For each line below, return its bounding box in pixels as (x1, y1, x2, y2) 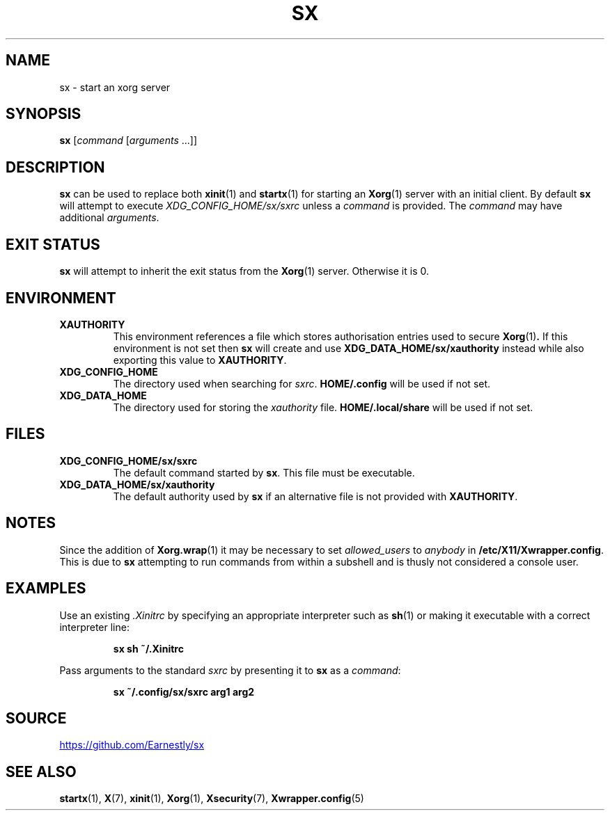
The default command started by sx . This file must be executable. (113, 466, 415, 479)
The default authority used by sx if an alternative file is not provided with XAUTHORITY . (113, 490, 518, 502)
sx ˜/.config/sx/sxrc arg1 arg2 (113, 685, 255, 698)
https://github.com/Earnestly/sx (59, 739, 205, 751)
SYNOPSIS (6, 105, 81, 123)
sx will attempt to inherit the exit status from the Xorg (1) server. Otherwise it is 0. (59, 265, 429, 278)
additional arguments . (59, 211, 159, 224)
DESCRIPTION (6, 158, 105, 176)
